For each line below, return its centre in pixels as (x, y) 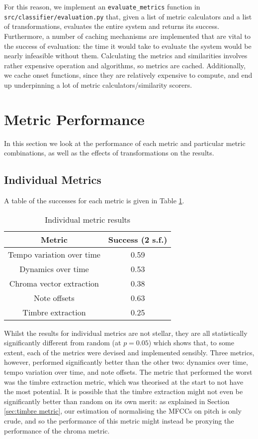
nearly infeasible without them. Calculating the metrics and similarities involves (126, 56)
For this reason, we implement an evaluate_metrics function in (102, 6)
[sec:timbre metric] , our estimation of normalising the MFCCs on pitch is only (123, 411)
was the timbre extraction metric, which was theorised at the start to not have (124, 381)
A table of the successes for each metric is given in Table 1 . (94, 200)
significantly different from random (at (63, 343)
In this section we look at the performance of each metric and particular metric (125, 143)
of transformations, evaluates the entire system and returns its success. (112, 26)
